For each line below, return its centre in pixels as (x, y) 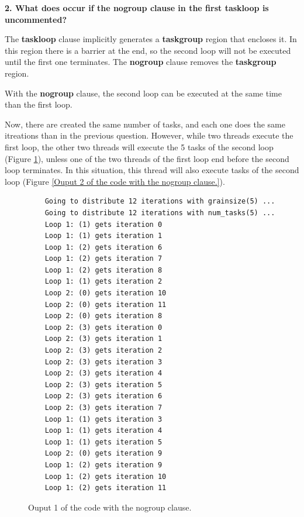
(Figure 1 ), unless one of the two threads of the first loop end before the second (147, 158)
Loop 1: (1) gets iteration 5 (103, 442)
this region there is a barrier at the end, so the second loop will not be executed (148, 50)
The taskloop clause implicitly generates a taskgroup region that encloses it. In (151, 39)
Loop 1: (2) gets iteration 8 (103, 270)
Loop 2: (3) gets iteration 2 (103, 351)
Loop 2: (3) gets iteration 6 (103, 396)
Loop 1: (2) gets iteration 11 (106, 488)
